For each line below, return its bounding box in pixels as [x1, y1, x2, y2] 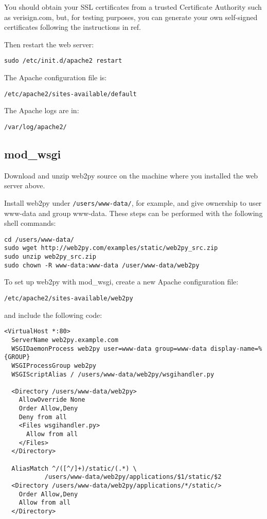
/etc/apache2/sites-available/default [4, 90, 137, 98]
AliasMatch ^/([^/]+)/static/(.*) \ [11, 464, 137, 472]
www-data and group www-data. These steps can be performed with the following [4, 207, 263, 218]
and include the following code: [4, 309, 102, 320]
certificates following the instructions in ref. [4, 22, 141, 32]
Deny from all [19, 413, 67, 421]
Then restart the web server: [4, 39, 94, 49]
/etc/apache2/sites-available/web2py [4, 294, 133, 302]
